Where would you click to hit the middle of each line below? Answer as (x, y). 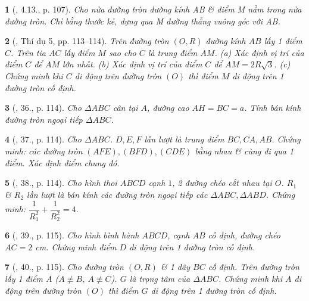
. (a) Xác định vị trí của (259, 52)
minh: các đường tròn (44, 150)
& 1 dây (175, 267)
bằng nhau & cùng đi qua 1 (244, 150)
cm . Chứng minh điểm (76, 246)
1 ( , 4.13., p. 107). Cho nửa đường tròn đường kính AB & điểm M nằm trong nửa (153, 9)
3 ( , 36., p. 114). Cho (43, 108)
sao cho (122, 52)
